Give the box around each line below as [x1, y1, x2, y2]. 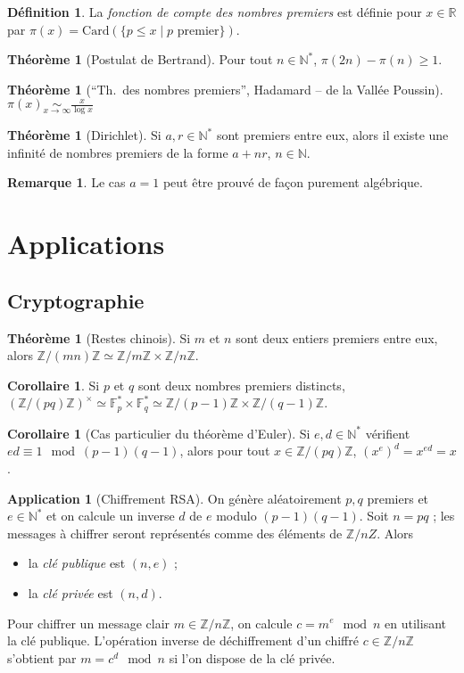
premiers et [367, 488, 429, 507]
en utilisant [385, 613, 447, 632]
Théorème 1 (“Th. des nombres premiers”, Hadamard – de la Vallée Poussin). [7, 79, 443, 98]
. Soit [359, 506, 389, 525]
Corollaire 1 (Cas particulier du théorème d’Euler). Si [7, 423, 311, 442]
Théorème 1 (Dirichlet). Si [7, 126, 162, 144]
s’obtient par [7, 648, 77, 667]
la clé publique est [28, 554, 126, 572]
